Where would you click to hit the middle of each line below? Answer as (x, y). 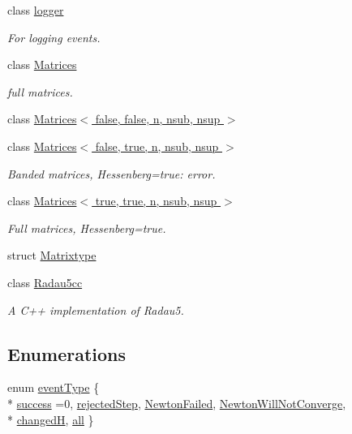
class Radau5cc (45, 282)
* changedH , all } (51, 419)
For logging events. (54, 37)
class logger (36, 10)
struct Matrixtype (52, 255)
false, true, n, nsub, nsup (157, 146)
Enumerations (67, 353)
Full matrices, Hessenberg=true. (87, 228)
